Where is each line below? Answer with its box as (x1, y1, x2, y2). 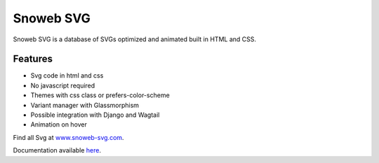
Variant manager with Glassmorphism (30, 101, 140, 109)
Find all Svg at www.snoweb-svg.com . (13, 133, 124, 141)
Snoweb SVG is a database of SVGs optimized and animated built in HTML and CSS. (13, 35, 256, 43)
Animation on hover (30, 120, 88, 129)
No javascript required (30, 81, 95, 90)
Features (13, 53, 53, 65)
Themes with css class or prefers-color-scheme (30, 91, 170, 99)
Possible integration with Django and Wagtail (30, 111, 160, 119)
